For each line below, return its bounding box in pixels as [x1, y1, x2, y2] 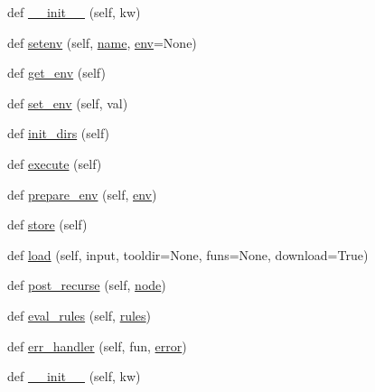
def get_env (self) [7, 63, 106, 82]
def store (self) [7, 215, 88, 234]
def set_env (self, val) [7, 93, 128, 112]
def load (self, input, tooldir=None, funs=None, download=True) [7, 245, 369, 264]
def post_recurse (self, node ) [7, 275, 166, 294]
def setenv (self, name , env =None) [7, 33, 197, 51]
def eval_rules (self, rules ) [7, 305, 152, 324]
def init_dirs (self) [7, 124, 110, 143]
